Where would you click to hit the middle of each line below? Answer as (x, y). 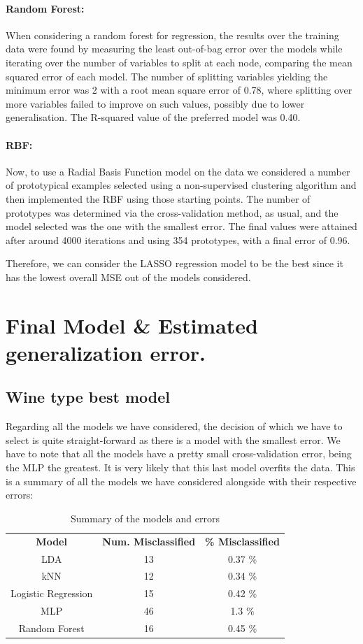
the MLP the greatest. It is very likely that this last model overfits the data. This (180, 467)
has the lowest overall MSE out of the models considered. (128, 277)
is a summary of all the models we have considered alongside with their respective (181, 481)
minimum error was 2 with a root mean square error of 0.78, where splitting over (179, 90)
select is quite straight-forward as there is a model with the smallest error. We (173, 439)
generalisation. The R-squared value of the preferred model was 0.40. (153, 117)
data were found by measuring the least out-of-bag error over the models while (174, 49)
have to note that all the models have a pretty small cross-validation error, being (179, 453)
